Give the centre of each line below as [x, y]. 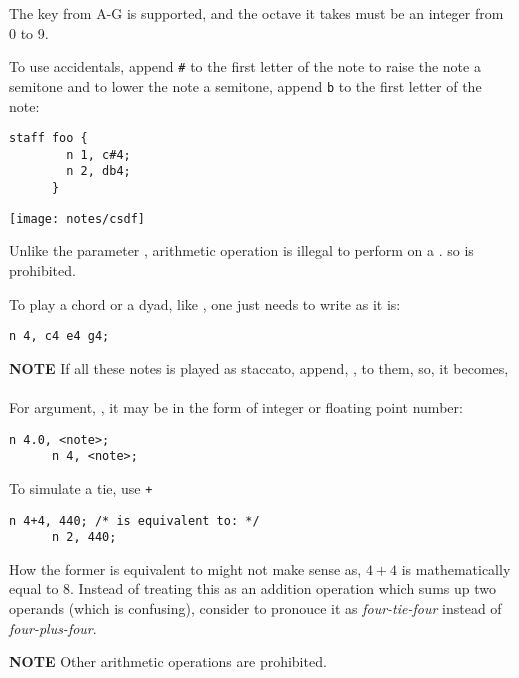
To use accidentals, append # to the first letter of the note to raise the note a [245, 66]
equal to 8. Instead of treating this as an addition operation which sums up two [252, 588]
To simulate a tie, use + [81, 487]
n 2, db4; [98, 171]
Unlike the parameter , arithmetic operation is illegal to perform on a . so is [241, 250]
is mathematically [456, 568]
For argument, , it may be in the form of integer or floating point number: [236, 407]
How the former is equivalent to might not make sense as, [185, 568]
